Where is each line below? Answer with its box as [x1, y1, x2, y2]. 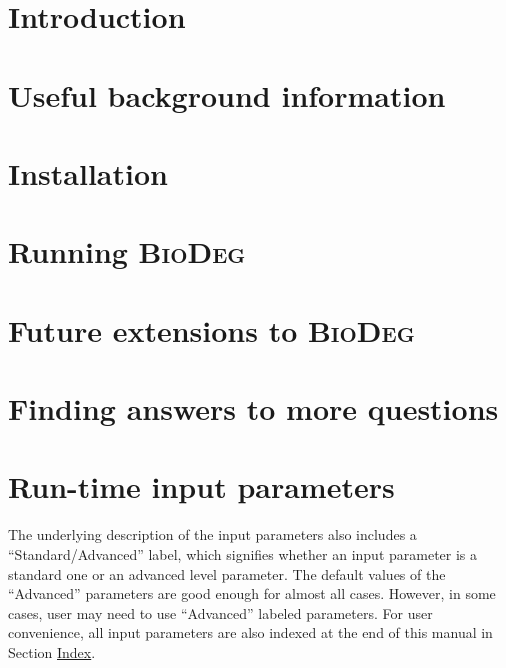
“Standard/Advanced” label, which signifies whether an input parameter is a [8, 543, 478, 564]
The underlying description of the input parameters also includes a [8, 524, 417, 545]
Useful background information [8, 74, 446, 115]
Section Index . [8, 641, 96, 662]
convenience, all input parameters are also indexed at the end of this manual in [8, 622, 493, 643]
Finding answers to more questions [8, 388, 499, 429]
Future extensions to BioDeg [8, 309, 415, 350]
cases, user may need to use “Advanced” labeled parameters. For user [8, 602, 433, 623]
